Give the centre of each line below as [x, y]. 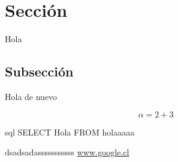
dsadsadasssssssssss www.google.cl [67, 152]
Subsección [39, 71]
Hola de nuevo [31, 96]
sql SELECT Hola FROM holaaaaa [70, 132]
